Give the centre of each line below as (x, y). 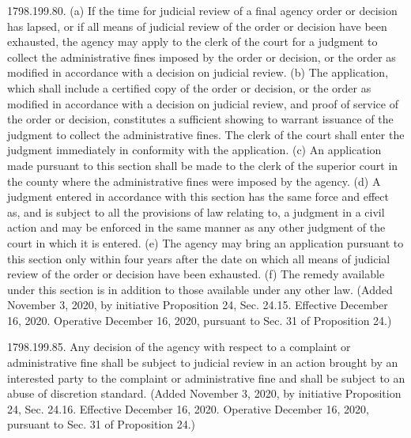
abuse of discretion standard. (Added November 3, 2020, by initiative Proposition (204, 393)
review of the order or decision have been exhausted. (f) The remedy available (196, 274)
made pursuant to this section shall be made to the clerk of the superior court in (203, 165)
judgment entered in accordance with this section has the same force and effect (198, 196)
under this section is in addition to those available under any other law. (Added (200, 289)
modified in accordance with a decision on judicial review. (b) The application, (198, 72)
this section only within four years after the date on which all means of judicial (199, 258)
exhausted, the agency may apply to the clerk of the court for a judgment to (192, 42)
